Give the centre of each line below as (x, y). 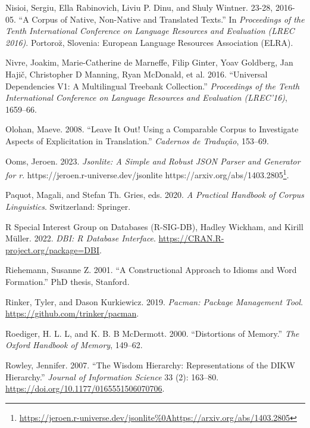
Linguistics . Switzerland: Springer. (68, 206)
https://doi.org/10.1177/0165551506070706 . (85, 388)
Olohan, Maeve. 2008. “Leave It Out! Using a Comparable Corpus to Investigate (152, 129)
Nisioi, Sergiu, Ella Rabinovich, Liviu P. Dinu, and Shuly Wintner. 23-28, (139, 7)
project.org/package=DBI (52, 249)
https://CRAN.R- (191, 238)
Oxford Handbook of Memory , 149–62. (74, 345)
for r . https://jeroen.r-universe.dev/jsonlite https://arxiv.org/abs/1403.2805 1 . (147, 174)
